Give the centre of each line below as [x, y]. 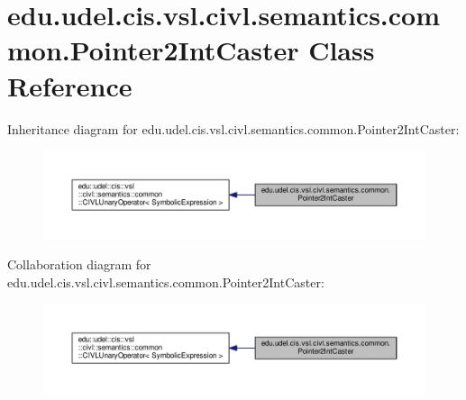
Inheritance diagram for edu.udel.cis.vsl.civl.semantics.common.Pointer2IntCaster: [233, 128]
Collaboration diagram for [79, 264]
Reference [70, 85]
